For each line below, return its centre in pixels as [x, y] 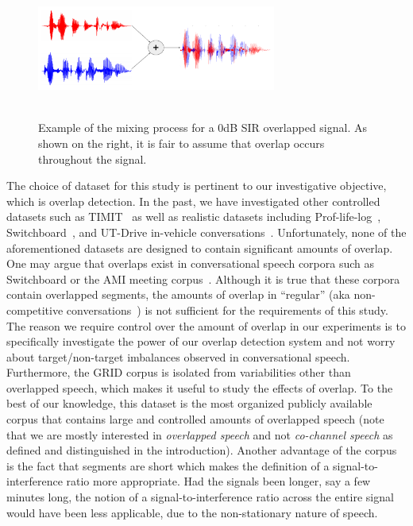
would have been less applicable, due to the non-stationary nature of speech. [192, 512]
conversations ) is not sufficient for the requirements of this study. [227, 309]
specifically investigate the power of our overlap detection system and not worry [201, 341]
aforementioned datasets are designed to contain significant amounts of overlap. [200, 248]
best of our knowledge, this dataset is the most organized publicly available [189, 403]
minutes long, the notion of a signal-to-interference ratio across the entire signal [200, 497]
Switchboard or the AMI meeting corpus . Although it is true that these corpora [203, 278]
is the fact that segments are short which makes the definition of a [168, 465]
